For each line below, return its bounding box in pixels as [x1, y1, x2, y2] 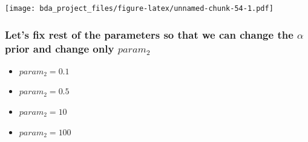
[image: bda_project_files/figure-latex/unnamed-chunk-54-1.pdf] [5, 4, 274, 13]
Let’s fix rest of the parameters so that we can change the [5, 27, 293, 42]
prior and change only [5, 40, 114, 56]
